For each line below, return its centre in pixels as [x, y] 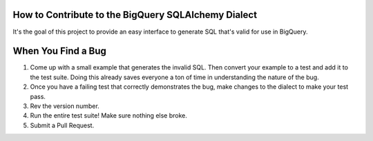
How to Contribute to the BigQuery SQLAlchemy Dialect [135, 15]
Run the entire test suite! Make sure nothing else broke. [109, 116]
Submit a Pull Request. [62, 125]
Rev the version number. [65, 106]
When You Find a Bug [60, 51]
